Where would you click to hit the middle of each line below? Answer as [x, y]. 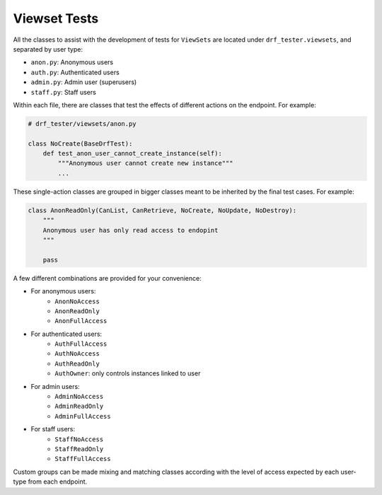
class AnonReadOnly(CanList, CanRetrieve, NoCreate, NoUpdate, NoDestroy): [162, 210]
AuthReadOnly [77, 363]
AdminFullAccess [83, 416]
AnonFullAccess [81, 321]
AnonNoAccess [77, 301]
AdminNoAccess [79, 397]
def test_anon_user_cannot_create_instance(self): [132, 153]
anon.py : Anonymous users [72, 62]
